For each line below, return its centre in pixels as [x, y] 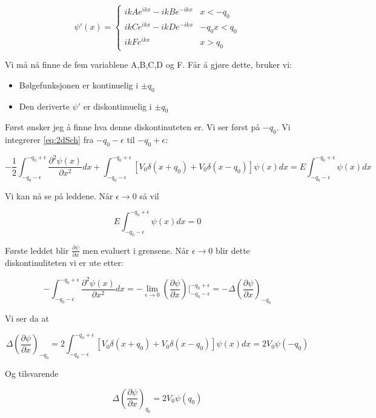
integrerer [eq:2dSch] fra [49, 140]
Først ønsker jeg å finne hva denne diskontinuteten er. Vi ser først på [133, 127]
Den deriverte [44, 106]
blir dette [233, 250]
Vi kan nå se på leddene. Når [59, 195]
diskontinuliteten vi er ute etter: [64, 262]
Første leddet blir [37, 250]
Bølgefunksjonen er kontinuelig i [79, 85]
